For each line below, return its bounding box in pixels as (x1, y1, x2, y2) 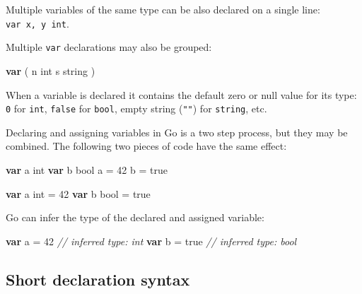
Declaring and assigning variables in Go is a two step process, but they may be (6, 124, 348, 139)
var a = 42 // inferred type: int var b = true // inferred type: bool (6, 233, 297, 248)
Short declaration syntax (6, 268, 190, 290)
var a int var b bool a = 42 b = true (6, 162, 168, 177)
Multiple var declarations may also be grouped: (6, 40, 212, 54)
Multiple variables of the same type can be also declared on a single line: (6, 2, 320, 16)
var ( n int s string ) (6, 63, 95, 78)
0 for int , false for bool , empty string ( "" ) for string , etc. (6, 101, 267, 116)
